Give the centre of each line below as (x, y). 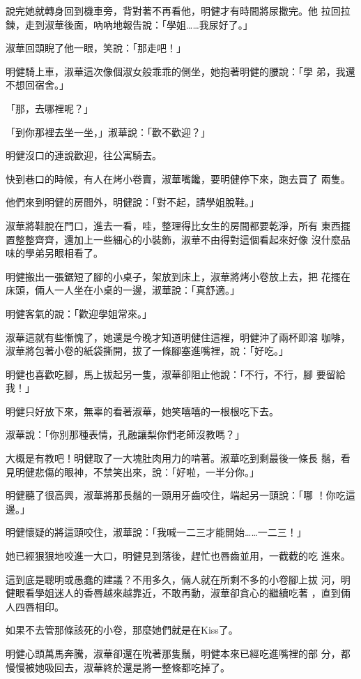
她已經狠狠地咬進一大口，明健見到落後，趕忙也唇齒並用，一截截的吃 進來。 (178, 556)
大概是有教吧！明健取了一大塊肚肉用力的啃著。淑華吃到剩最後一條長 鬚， (173, 458)
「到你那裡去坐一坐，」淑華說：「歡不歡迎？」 (108, 132)
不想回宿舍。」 (37, 85)
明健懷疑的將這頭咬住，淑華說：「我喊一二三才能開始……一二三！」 (156, 532)
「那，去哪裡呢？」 (49, 108)
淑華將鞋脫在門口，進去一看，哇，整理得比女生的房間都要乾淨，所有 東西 (173, 225)
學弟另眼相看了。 (64, 253)
